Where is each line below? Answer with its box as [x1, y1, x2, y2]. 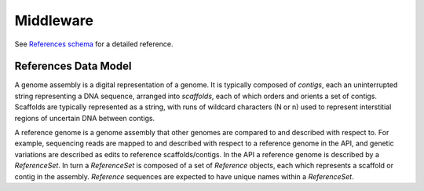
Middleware [14, 12, 94, 29]
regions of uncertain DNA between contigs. [14, 113, 155, 123]
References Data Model [14, 60, 132, 73]
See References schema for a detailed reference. [14, 39, 174, 49]
